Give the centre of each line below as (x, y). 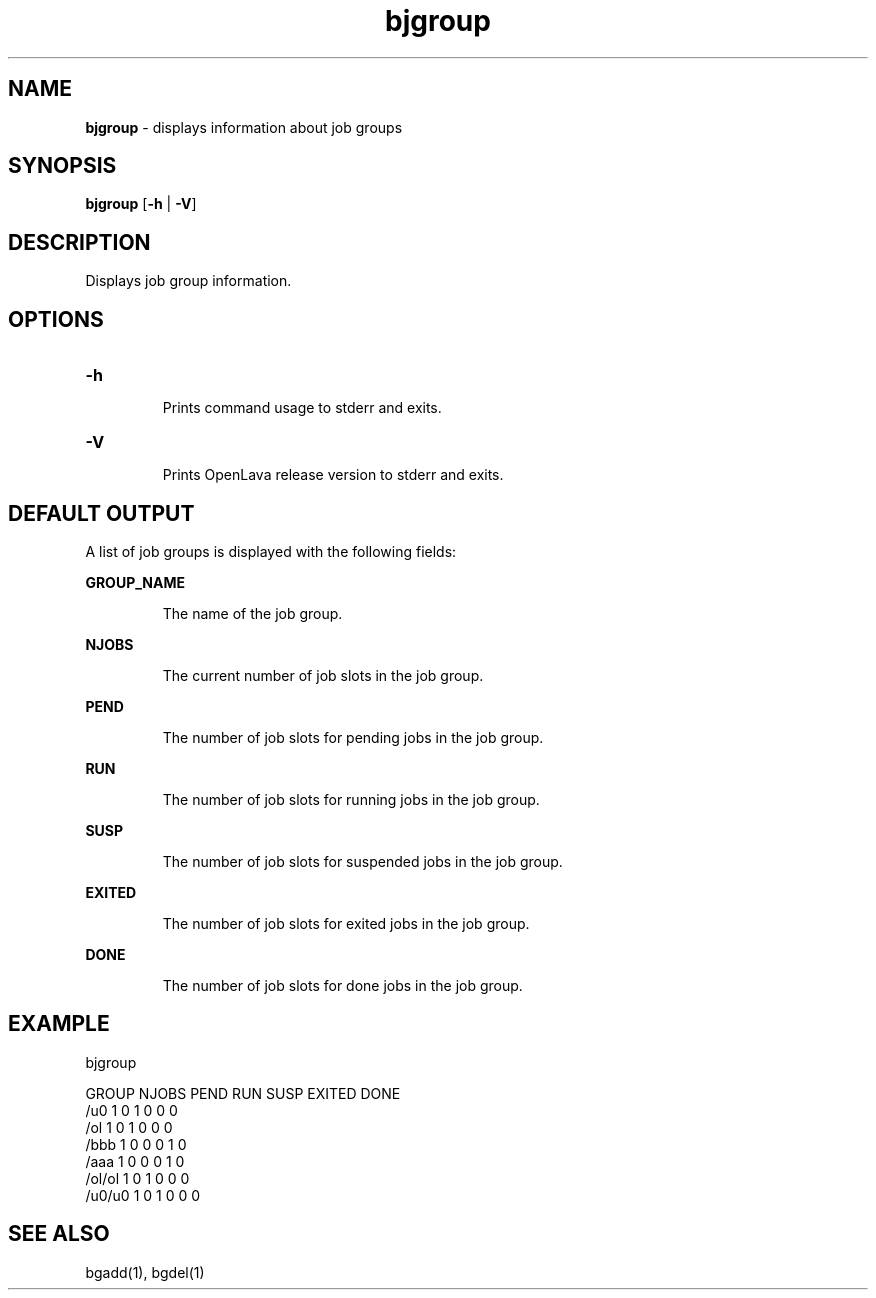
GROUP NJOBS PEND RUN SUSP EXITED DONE (243, 1093)
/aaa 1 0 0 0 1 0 (135, 1161)
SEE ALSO (59, 1234)
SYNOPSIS (62, 166)
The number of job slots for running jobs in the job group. (351, 799)
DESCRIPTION (79, 242)
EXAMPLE (59, 1024)
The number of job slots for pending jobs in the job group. (353, 737)
